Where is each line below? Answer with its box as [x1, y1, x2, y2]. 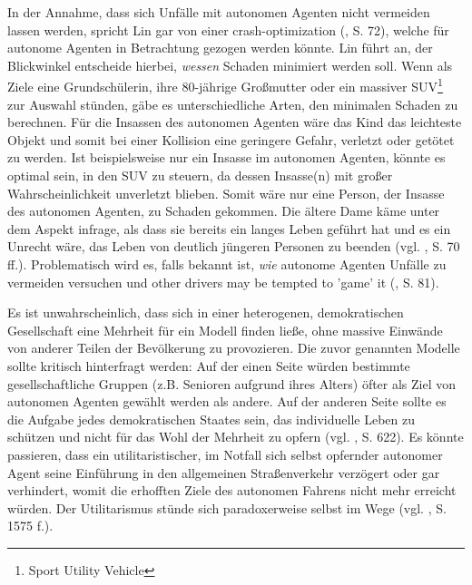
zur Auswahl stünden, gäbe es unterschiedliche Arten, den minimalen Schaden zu [7, 94, 458, 113]
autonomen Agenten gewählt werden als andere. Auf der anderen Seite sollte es [7, 392, 447, 411]
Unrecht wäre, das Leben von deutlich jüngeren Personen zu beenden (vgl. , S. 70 [7, 237, 460, 256]
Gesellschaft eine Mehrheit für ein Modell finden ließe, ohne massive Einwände [7, 320, 443, 339]
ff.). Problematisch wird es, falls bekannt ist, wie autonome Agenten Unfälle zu [7, 254, 447, 273]
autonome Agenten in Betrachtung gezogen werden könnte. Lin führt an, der [7, 38, 433, 57]
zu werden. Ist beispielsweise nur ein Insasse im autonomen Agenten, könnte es [7, 148, 446, 167]
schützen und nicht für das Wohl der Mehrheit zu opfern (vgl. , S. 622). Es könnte [7, 427, 464, 446]
